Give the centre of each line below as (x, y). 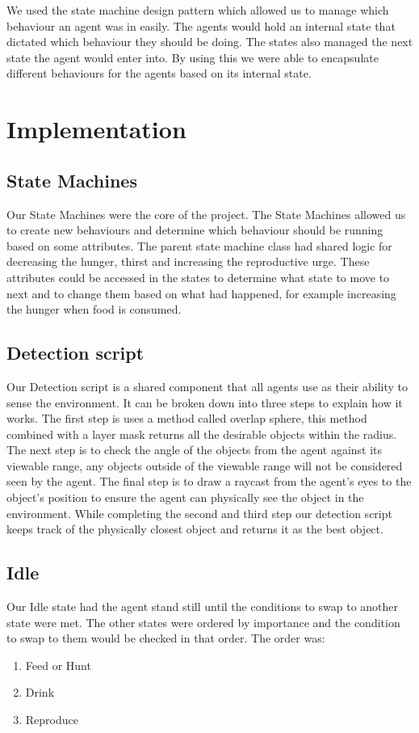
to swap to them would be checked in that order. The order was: (166, 638)
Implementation (96, 129)
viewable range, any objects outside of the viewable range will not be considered (205, 465)
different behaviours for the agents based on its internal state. (159, 73)
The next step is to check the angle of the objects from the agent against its (195, 450)
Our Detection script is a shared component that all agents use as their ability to (207, 386)
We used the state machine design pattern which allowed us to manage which (198, 10)
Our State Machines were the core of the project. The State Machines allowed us (206, 214)
